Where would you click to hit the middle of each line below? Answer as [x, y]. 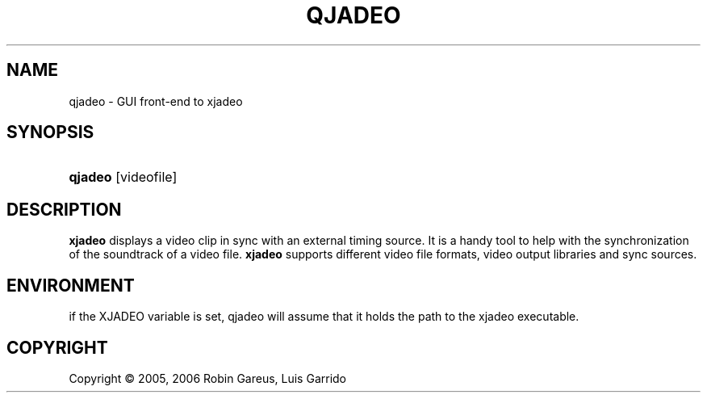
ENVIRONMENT [71, 285]
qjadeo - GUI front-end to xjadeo [156, 101]
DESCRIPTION [64, 209]
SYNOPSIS [50, 132]
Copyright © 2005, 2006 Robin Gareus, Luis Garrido [208, 378]
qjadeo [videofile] [123, 177]
